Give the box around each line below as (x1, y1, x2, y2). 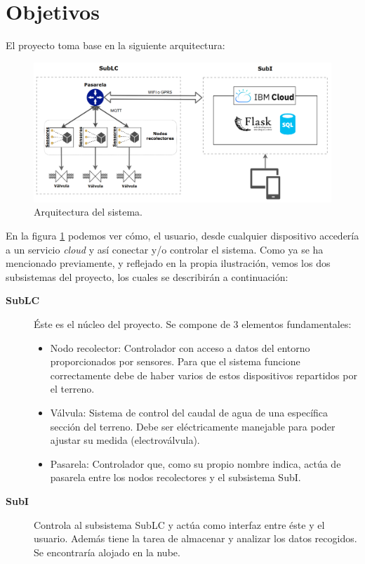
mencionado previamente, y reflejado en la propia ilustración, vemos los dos (6, 256, 331, 270)
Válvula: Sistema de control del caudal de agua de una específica (50, 405, 328, 419)
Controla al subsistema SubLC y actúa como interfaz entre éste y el (34, 517, 325, 532)
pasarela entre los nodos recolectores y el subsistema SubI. (50, 470, 301, 485)
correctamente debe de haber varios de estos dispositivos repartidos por (50, 367, 357, 382)
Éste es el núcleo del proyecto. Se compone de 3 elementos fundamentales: (34, 317, 352, 332)
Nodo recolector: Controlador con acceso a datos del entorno (50, 340, 310, 355)
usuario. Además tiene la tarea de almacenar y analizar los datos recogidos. (34, 531, 357, 546)
